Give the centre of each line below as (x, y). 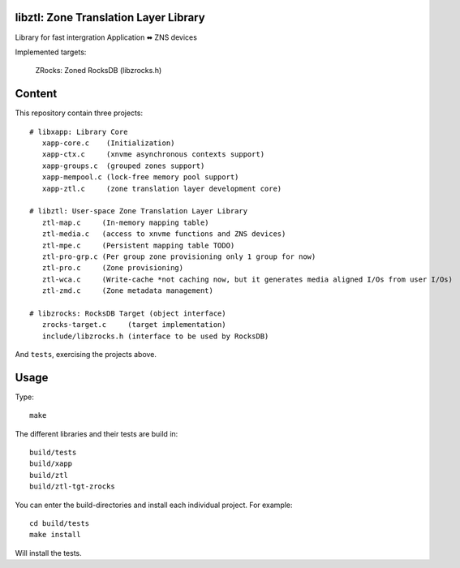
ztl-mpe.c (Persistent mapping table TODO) (138, 245)
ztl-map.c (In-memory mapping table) (126, 222)
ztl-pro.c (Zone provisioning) (113, 268)
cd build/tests (60, 524)
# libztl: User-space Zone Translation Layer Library (138, 211)
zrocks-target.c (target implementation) (134, 325)
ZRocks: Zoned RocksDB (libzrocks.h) (99, 71)
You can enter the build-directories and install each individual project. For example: (154, 505)
